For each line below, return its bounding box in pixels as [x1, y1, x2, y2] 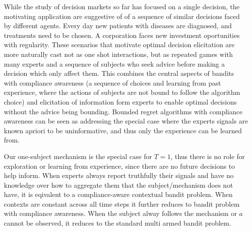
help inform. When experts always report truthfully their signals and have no [4, 170, 234, 180]
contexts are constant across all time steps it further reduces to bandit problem [4, 198, 240, 209]
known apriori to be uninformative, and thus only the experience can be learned [4, 125, 242, 135]
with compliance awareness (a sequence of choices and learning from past [4, 77, 221, 88]
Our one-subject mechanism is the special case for [4, 151, 152, 161]
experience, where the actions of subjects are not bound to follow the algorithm [4, 87, 240, 97]
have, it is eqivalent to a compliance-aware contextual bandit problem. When [4, 189, 233, 199]
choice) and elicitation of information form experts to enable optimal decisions [4, 96, 237, 107]
